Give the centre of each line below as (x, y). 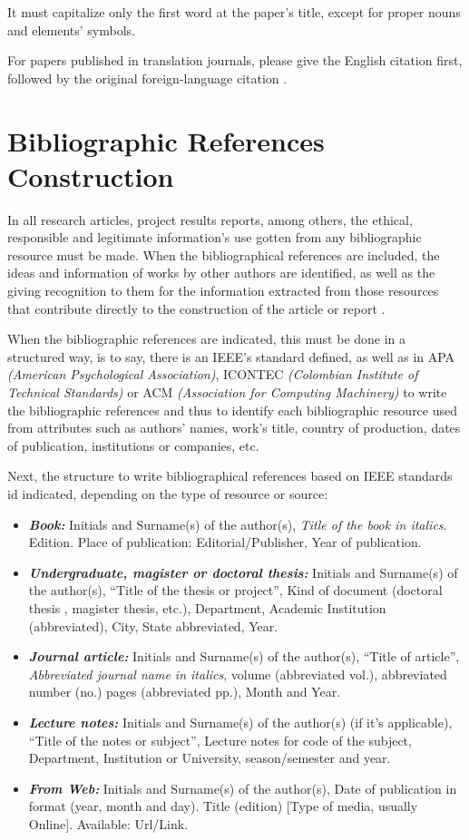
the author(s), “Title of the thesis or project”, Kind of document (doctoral (235, 590)
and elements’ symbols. (71, 29)
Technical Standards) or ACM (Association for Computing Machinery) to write (227, 392)
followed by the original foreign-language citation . (147, 78)
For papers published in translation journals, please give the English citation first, (235, 60)
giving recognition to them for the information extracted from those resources (223, 291)
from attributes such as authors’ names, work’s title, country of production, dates (234, 428)
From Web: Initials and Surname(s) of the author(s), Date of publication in (243, 788)
